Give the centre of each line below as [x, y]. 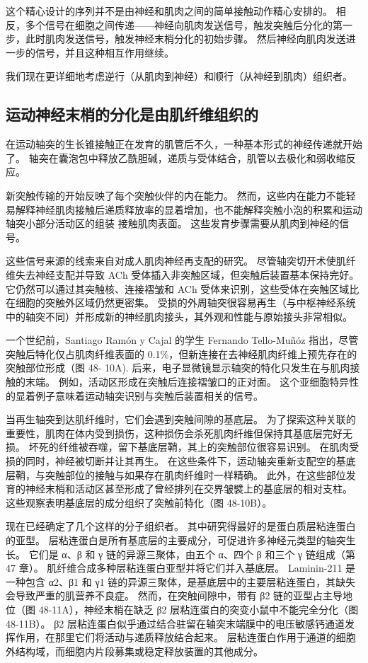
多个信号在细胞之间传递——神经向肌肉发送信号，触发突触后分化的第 [184, 24]
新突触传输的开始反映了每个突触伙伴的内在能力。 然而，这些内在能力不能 [176, 195]
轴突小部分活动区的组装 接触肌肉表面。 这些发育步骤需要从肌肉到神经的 [173, 223]
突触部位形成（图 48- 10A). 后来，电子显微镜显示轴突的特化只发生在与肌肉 [178, 368]
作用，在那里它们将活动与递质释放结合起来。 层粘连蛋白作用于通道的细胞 [185, 637]
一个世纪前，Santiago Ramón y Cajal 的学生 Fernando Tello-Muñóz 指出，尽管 [182, 340]
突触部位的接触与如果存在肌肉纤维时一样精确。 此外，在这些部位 [195, 474]
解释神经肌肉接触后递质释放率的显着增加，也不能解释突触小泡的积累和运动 [189, 209]
